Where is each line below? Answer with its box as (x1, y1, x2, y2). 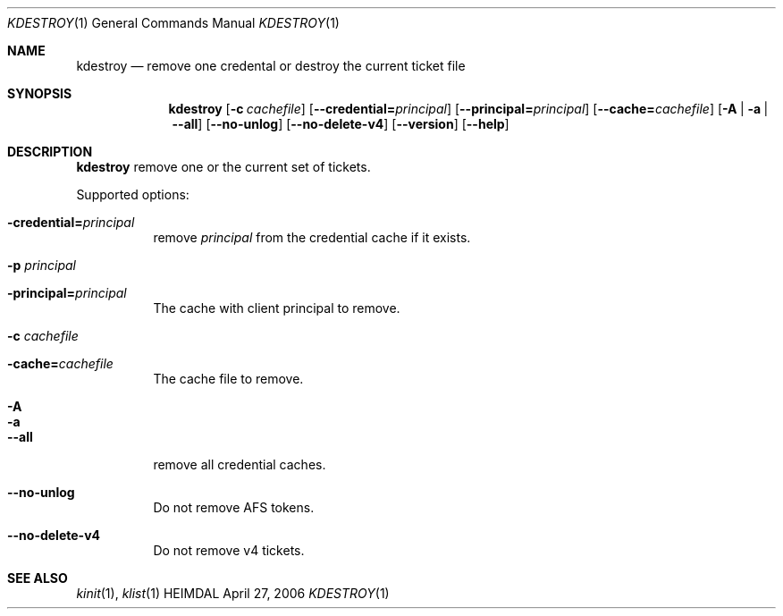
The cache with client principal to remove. (153, 300, 400, 316)
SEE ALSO (7, 570, 68, 586)
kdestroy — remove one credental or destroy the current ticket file (76, 58, 466, 73)
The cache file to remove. (153, 371, 304, 386)
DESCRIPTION (7, 144, 93, 159)
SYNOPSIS (7, 86, 72, 101)
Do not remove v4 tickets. (153, 543, 305, 558)
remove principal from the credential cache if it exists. (153, 230, 471, 245)
